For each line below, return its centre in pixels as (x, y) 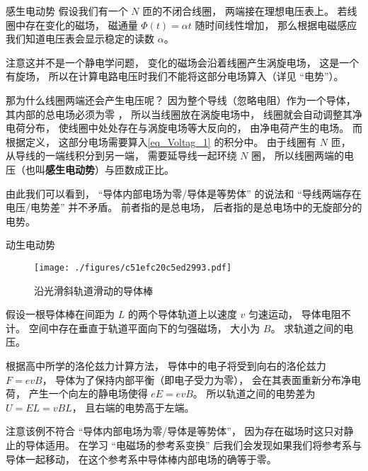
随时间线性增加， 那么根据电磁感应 (276, 24)
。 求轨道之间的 (307, 328)
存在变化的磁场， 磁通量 (81, 24)
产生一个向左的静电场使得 (88, 393)
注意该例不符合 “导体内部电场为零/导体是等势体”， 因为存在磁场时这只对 (175, 431)
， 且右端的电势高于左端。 (133, 407)
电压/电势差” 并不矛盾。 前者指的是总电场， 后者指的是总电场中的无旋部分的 (184, 207)
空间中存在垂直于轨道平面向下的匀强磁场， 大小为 (144, 328)
